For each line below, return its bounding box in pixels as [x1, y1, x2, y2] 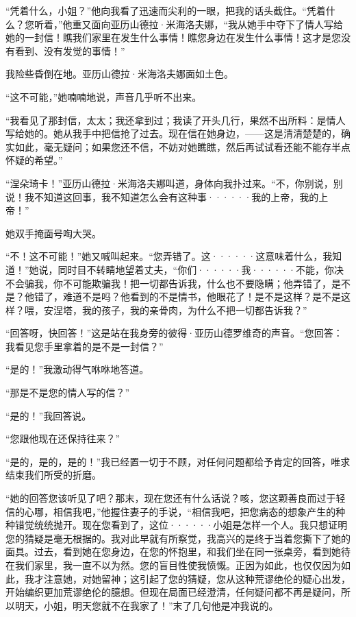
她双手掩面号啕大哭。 [5, 226, 101, 240]
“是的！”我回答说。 [5, 408, 92, 422]
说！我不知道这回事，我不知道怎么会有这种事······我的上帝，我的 [5, 189, 319, 204]
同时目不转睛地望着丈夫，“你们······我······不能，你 [58, 262, 334, 276]
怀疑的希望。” [5, 153, 63, 167]
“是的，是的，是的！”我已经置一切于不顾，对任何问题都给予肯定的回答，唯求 [5, 454, 351, 468]
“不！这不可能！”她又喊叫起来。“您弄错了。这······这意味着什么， [5, 249, 323, 263]
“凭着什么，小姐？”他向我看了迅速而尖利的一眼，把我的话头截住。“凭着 [5, 3, 326, 17]
